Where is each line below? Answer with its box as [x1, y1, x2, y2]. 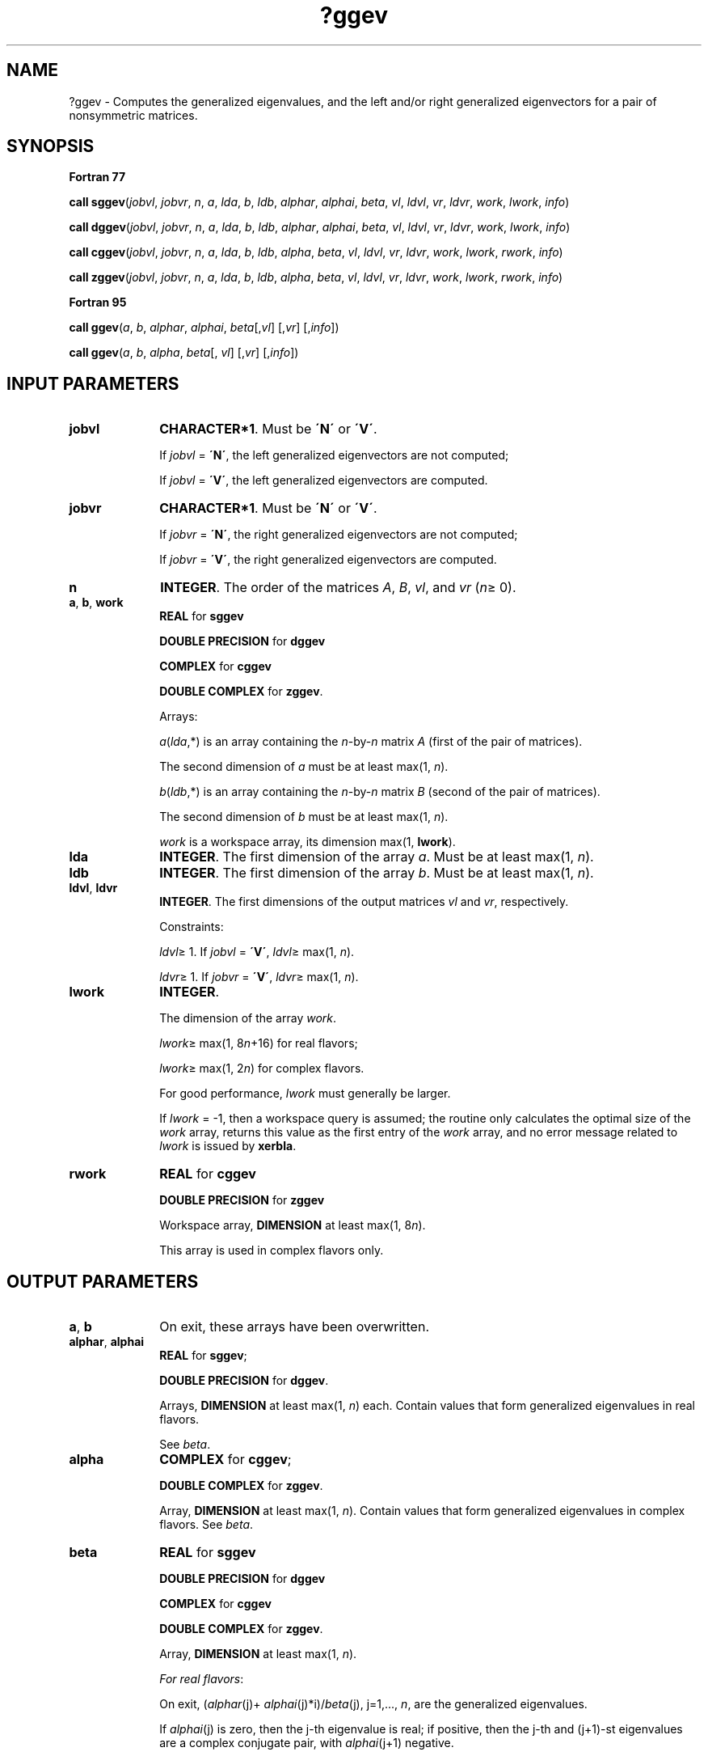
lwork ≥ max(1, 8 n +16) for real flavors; [159, 1036, 358, 1051]
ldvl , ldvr [69, 881, 118, 895]
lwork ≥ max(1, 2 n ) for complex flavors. [159, 1061, 365, 1076]
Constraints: [159, 920, 224, 934]
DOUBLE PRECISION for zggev [159, 1193, 325, 1208]
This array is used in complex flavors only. [159, 1243, 384, 1258]
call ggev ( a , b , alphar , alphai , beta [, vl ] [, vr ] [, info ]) [69, 320, 339, 335]
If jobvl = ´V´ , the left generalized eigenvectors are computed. [159, 473, 488, 488]
